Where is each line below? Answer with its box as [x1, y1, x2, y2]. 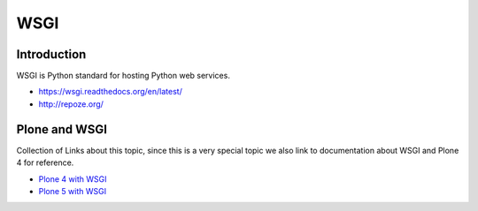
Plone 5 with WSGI [38, 185, 106, 196]
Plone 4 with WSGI [38, 173, 107, 185]
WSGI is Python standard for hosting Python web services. [16, 71, 230, 81]
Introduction [16, 47, 87, 62]
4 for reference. [16, 157, 74, 168]
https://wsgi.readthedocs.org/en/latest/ [38, 87, 183, 97]
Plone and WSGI [16, 122, 108, 137]
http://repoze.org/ [38, 98, 104, 109]
